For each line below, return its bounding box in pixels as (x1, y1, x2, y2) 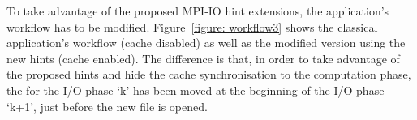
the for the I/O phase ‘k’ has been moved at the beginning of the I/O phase (6, 81, 385, 98)
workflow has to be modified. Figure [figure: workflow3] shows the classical (6, 18, 378, 35)
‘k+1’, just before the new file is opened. (6, 97, 208, 114)
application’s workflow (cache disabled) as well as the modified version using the (6, 34, 406, 51)
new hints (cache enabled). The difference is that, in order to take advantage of (6, 49, 400, 66)
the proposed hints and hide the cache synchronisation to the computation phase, (6, 66, 411, 83)
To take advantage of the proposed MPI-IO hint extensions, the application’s (6, 2, 389, 19)
